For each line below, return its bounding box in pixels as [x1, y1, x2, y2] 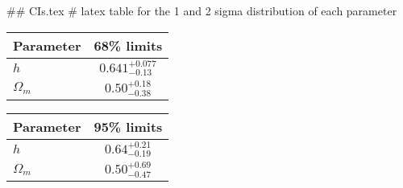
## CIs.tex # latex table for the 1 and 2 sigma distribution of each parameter [6, 2, 397, 18]
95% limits [93, 116, 163, 136]
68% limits [93, 35, 163, 55]
